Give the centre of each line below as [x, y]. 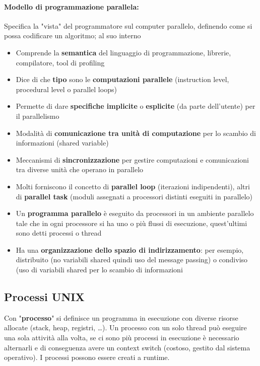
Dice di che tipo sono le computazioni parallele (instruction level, [122, 79]
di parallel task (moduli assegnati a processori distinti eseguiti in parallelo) [134, 196]
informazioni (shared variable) [62, 143]
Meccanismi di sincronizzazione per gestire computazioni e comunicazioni [132, 159]
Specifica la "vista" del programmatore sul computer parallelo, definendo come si [128, 25]
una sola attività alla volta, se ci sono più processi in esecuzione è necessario [122, 338]
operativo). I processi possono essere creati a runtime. [87, 357]
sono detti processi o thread [59, 233]
